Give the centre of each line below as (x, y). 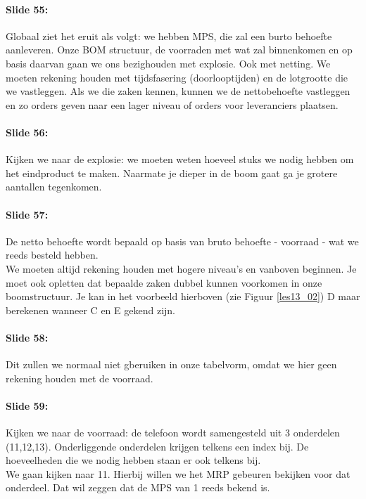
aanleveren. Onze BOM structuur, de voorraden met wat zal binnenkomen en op (179, 50)
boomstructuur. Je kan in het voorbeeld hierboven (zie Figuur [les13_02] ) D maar (183, 296)
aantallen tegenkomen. (54, 187)
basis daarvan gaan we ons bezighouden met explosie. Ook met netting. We (168, 63)
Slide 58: (27, 337)
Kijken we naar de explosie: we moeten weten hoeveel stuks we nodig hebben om (180, 159)
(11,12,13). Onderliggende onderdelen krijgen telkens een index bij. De (157, 446)
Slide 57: (27, 214)
